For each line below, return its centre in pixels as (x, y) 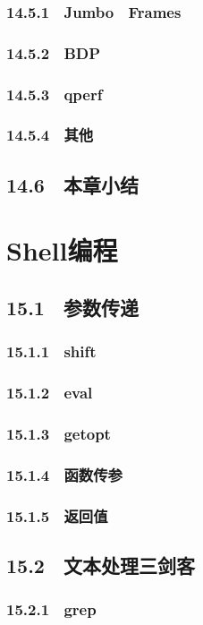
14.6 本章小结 (72, 184)
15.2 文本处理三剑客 (101, 565)
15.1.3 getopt (59, 433)
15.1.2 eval (50, 393)
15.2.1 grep (51, 609)
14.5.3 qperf (55, 94)
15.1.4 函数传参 (64, 474)
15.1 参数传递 (72, 307)
